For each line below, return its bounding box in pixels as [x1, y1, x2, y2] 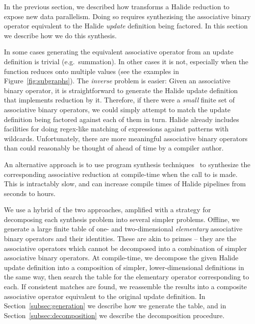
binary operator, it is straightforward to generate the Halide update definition [4, 85, 238, 95]
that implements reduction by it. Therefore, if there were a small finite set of [4, 95, 235, 105]
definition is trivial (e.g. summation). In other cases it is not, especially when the [4, 56, 249, 66]
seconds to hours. [4, 188, 56, 198]
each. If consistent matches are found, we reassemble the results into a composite [4, 281, 247, 292]
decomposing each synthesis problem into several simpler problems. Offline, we [4, 214, 240, 224]
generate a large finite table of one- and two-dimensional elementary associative [4, 224, 243, 234]
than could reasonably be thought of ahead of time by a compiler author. [4, 143, 224, 153]
